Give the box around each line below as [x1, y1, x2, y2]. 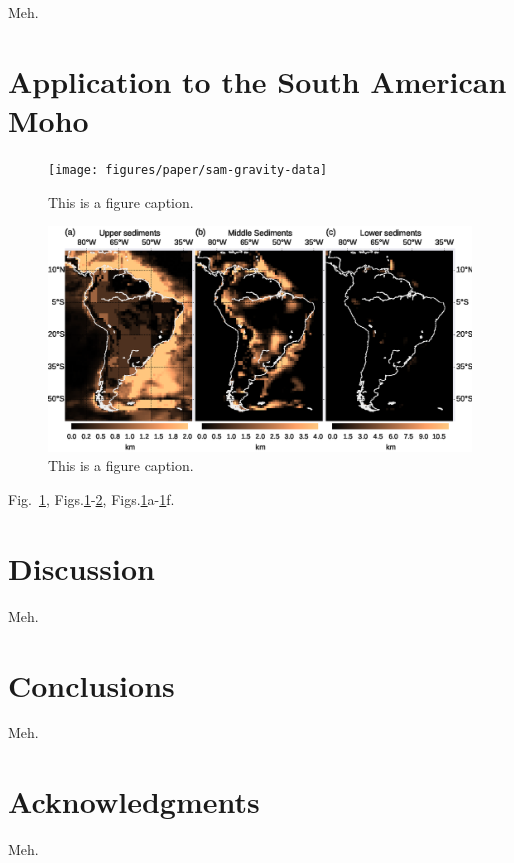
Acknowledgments [8, 781, 260, 822]
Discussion [8, 547, 155, 588]
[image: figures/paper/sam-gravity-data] [48, 162, 328, 177]
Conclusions [8, 664, 175, 705]
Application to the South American [8, 60, 507, 101]
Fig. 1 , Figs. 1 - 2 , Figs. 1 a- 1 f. [8, 489, 175, 509]
